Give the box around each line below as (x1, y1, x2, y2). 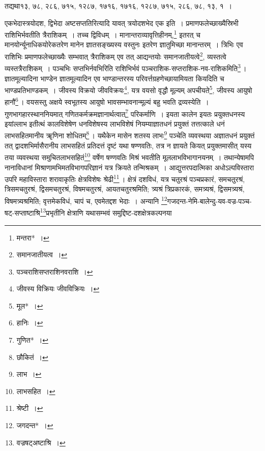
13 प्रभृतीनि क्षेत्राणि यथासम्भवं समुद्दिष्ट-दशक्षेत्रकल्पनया (40, 206, 172, 218)
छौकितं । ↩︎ (16, 351, 48, 362)
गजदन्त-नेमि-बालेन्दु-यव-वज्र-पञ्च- (167, 195, 252, 206)
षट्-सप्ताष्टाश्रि (5, 207, 40, 218)
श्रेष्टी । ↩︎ (16, 403, 43, 413)
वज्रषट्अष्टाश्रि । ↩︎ (16, 437, 66, 447)
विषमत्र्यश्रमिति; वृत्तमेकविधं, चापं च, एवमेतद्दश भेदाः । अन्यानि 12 (5, 194, 167, 206)
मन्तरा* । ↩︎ (16, 232, 49, 243)
